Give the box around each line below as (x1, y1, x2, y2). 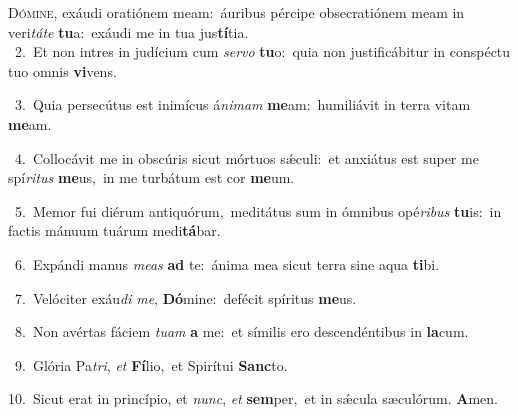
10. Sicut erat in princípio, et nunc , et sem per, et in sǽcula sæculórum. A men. (8, 388, 498, 409)
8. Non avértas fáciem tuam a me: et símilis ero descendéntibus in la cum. (14, 321, 469, 342)
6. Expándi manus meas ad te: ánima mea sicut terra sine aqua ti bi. (14, 253, 440, 274)
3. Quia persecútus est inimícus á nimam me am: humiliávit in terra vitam (14, 94, 471, 115)
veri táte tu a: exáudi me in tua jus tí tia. (8, 21, 249, 42)
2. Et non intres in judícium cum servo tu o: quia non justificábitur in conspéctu (14, 41, 511, 62)
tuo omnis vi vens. (8, 60, 117, 81)
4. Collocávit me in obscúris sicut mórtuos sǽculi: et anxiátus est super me (14, 147, 479, 168)
